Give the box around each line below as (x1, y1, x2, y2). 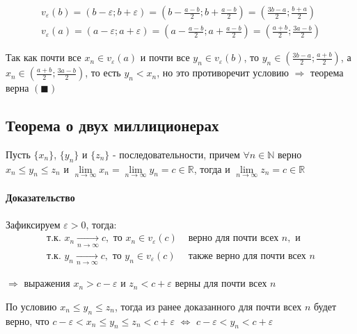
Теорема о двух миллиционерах (6, 115, 219, 136)
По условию (6, 299, 57, 313)
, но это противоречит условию (157, 65, 289, 80)
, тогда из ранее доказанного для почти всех (114, 299, 302, 313)
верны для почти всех (175, 276, 267, 290)
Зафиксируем (6, 217, 61, 231)
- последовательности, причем (112, 147, 240, 161)
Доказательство (6, 190, 75, 205)
